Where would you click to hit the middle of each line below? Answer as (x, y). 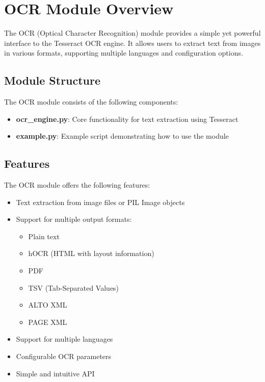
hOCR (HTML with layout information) (91, 253)
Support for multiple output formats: (74, 219)
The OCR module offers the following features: (77, 185)
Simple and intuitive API (55, 373)
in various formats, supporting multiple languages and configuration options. (124, 53)
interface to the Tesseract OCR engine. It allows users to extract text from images (132, 43)
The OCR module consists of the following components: (91, 102)
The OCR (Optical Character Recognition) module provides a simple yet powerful (132, 33)
